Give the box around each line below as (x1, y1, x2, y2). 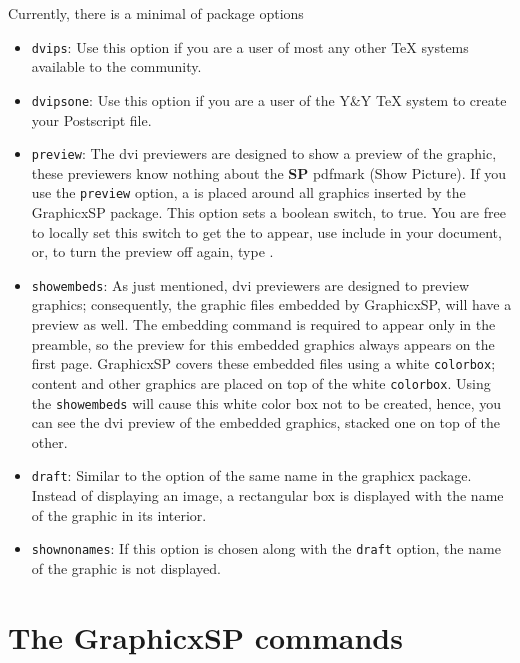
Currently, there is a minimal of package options (8, 3, 304, 23)
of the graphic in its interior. (31, 504, 207, 525)
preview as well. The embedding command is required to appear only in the (31, 314, 496, 335)
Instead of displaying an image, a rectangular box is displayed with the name (31, 485, 504, 506)
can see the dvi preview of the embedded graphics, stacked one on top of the (31, 412, 500, 433)
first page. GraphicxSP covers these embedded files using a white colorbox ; (31, 353, 496, 374)
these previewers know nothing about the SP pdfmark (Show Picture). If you (31, 162, 507, 183)
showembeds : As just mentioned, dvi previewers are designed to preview (31, 274, 469, 295)
